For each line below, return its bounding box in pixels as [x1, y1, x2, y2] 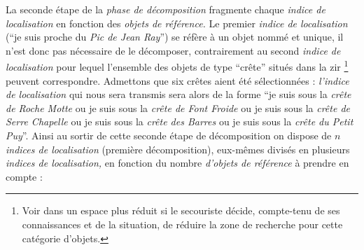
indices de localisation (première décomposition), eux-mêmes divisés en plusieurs [6, 141, 350, 156]
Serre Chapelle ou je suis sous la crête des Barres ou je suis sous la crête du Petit [6, 114, 353, 129]
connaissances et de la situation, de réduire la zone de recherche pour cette [22, 216, 343, 231]
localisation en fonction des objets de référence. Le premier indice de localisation [6, 15, 348, 30]
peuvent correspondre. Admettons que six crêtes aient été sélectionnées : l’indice [6, 73, 349, 88]
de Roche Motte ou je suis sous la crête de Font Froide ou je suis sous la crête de [6, 100, 351, 115]
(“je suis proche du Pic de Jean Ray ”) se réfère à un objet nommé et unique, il [6, 29, 344, 44]
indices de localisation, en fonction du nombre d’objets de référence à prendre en [6, 155, 349, 170]
